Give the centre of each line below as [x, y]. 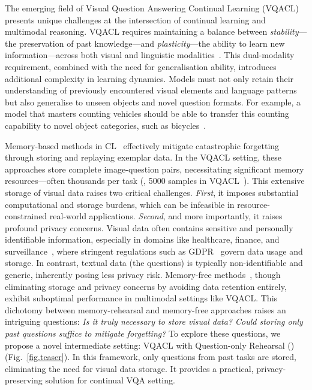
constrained [26, 216]
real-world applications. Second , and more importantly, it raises [166, 216]
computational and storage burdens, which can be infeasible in [120, 204]
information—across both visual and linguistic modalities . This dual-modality [150, 55]
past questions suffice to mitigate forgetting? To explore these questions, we [143, 333]
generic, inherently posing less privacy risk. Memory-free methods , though [143, 275]
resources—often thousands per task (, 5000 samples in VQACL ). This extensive [155, 181]
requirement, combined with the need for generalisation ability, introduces [141, 66]
